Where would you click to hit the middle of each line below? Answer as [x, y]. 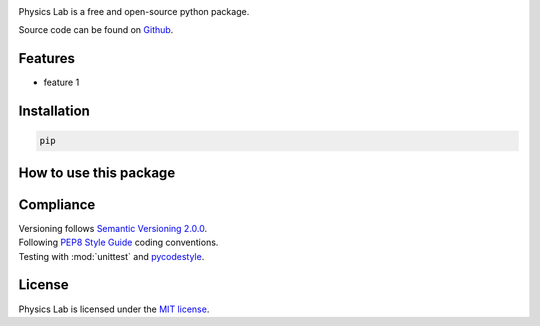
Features [46, 58]
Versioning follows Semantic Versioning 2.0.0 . [113, 228]
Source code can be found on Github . [96, 30]
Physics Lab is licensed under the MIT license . [114, 309]
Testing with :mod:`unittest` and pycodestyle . [111, 256]
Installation [54, 111]
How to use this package [97, 172]
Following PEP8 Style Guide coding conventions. [118, 242]
